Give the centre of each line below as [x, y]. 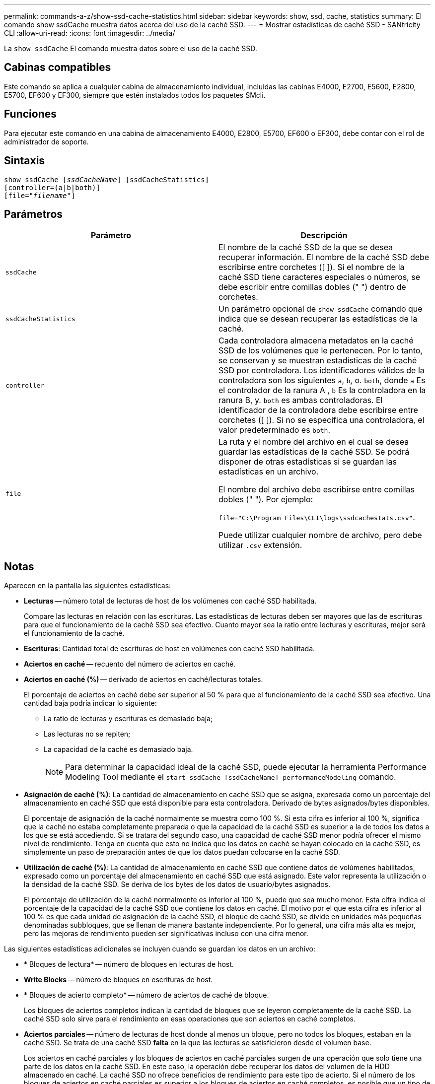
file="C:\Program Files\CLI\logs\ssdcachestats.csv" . [317, 517]
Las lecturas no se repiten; [87, 734]
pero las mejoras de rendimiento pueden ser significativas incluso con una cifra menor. [166, 934]
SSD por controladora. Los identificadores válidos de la [322, 371]
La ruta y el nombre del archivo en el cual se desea [314, 442]
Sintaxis [25, 161]
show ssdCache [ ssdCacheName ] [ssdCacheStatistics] [107, 179]
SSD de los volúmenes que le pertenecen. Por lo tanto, [321, 351]
